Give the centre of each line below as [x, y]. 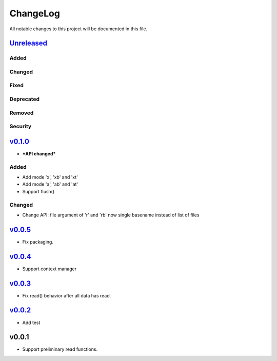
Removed [22, 113]
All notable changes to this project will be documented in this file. [78, 29]
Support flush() [38, 191]
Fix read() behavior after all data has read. [67, 295]
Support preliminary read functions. [60, 349]
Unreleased [28, 43]
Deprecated [25, 99]
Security [21, 127]
